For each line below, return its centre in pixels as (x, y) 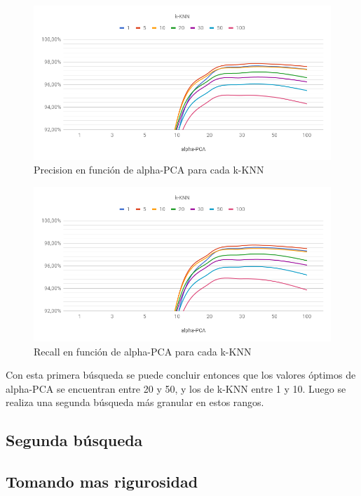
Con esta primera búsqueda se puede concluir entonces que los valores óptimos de (181, 375)
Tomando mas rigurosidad (102, 482)
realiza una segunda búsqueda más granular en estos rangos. (135, 402)
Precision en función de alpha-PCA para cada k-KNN (149, 170)
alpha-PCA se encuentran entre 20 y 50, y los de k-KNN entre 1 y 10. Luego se (176, 388)
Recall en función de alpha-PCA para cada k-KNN (143, 351)
